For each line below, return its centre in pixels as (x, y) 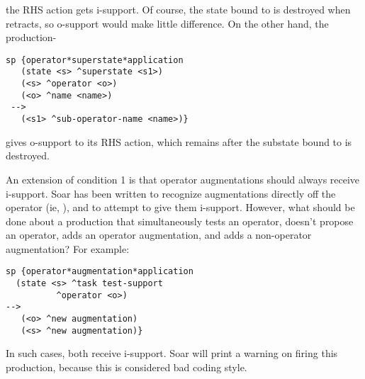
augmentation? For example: (68, 248)
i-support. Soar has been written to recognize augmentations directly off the (171, 193)
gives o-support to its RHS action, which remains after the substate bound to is (179, 141)
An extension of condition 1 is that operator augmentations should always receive (183, 179)
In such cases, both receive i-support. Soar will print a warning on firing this (172, 353)
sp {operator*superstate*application (95, 60)
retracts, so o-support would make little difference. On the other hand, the (167, 23)
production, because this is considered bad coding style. (127, 367)
